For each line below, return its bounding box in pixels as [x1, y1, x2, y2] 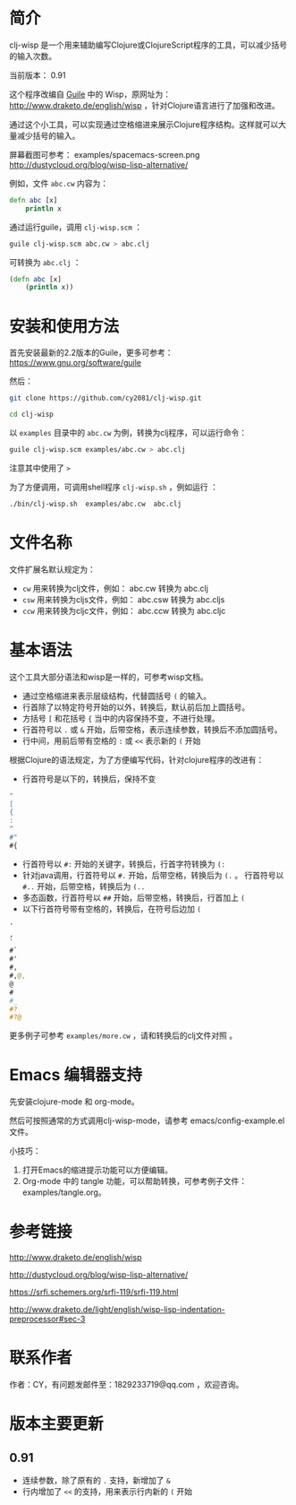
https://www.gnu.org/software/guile [9, 358, 141, 368]
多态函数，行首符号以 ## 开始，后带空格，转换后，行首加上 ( [21, 892, 246, 903]
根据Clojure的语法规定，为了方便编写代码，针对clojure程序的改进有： [9, 754, 265, 765]
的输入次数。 [9, 50, 56, 61]
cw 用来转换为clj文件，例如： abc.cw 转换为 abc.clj [21, 583, 208, 593]
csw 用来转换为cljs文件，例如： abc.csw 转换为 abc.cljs [21, 593, 225, 605]
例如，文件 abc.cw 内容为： [9, 177, 109, 188]
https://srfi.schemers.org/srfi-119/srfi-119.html [9, 1287, 179, 1298]
